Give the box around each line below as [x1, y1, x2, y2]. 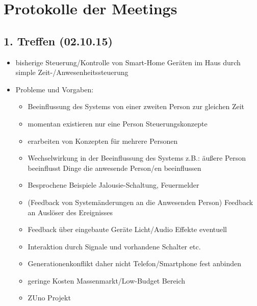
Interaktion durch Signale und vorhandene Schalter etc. [28, 241, 201, 251]
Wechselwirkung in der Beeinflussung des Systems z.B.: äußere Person [28, 152, 246, 163]
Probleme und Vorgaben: [15, 84, 94, 94]
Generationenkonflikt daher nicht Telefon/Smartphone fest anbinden [28, 258, 242, 269]
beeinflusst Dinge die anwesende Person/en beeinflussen [28, 162, 201, 173]
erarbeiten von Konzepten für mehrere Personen [28, 135, 178, 146]
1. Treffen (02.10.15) [4, 33, 113, 48]
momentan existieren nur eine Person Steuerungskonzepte [28, 118, 208, 129]
